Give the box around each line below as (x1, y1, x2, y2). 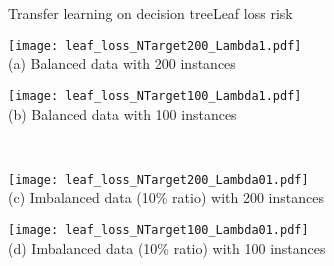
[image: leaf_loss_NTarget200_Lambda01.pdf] (8, 172, 309, 187)
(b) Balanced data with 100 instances (8, 103, 237, 124)
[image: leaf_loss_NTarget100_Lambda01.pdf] (8, 222, 309, 237)
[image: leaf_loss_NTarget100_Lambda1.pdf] (8, 88, 302, 103)
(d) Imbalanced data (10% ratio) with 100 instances (8, 237, 326, 258)
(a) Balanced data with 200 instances (8, 53, 236, 74)
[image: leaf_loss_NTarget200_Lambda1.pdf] (8, 38, 302, 53)
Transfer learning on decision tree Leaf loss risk (8, 3, 293, 23)
